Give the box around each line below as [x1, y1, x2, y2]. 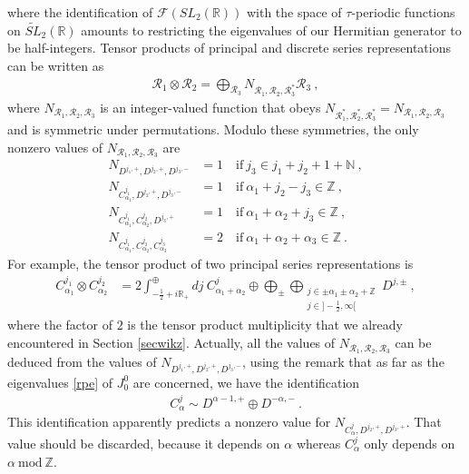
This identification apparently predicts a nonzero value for [7, 412, 331, 431]
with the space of [246, 3, 342, 21]
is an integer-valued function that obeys [100, 97, 321, 116]
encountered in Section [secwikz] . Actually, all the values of [7, 333, 336, 352]
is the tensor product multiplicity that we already [127, 315, 403, 334]
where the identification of [7, 3, 153, 21]
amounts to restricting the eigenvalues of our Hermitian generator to [81, 20, 462, 39]
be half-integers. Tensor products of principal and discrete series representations [7, 38, 451, 57]
